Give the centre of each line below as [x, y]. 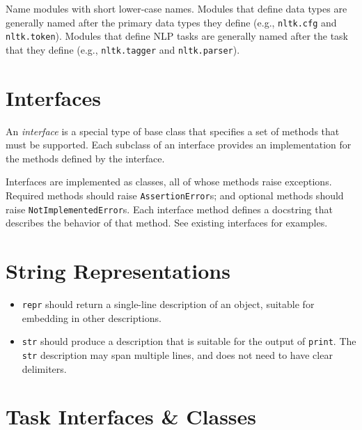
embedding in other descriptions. [92, 317]
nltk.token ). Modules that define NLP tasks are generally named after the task [177, 36]
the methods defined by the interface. [85, 158]
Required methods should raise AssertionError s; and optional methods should [175, 195]
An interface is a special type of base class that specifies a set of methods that [173, 131]
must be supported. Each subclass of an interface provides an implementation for [179, 145]
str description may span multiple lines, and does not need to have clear [177, 355]
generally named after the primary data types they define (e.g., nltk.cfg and [171, 22]
